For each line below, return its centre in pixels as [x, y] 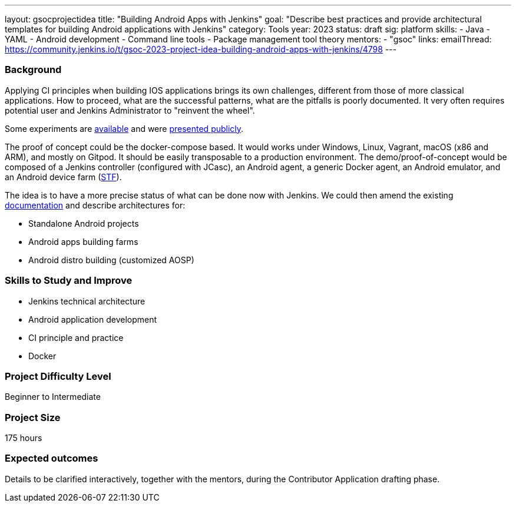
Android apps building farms [83, 241]
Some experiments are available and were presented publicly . [124, 128]
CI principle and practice [76, 337]
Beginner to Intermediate [53, 397]
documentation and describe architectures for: [95, 205]
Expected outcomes [52, 458]
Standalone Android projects [84, 223]
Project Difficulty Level [58, 376]
